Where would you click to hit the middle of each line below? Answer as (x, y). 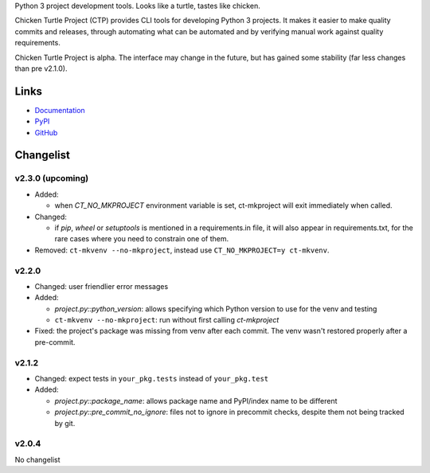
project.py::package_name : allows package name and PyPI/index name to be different (196, 401)
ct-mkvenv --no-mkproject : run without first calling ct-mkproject (167, 320)
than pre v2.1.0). (41, 68)
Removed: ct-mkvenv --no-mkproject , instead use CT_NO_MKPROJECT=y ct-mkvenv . (182, 250)
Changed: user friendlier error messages (102, 286)
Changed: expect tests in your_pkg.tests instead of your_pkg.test (152, 378)
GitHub (46, 132)
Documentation (60, 110)
